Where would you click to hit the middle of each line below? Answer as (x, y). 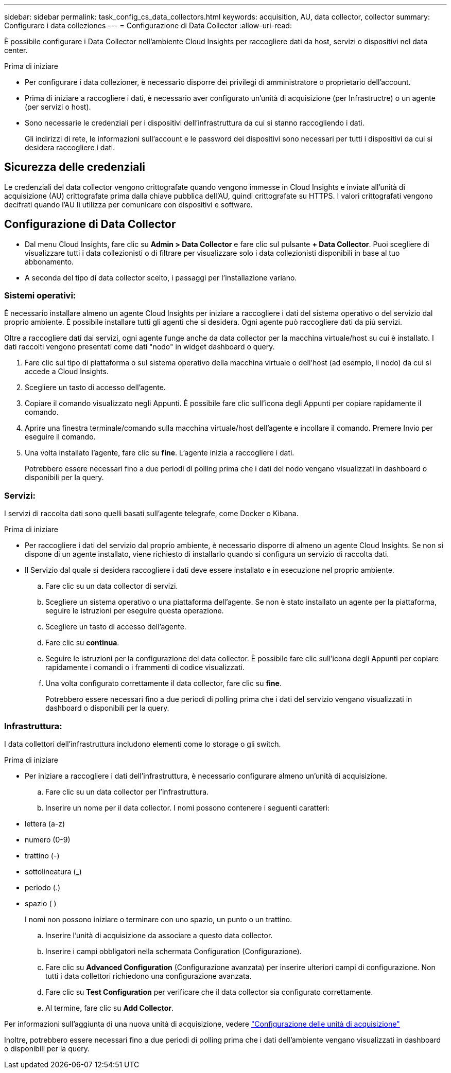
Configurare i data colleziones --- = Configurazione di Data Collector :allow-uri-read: (148, 25)
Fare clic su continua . (82, 643)
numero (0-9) (48, 839)
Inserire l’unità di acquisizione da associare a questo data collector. (159, 935)
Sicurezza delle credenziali (75, 167)
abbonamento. (49, 261)
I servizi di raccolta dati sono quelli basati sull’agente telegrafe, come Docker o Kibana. (151, 514)
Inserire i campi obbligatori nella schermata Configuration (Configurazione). (174, 951)
